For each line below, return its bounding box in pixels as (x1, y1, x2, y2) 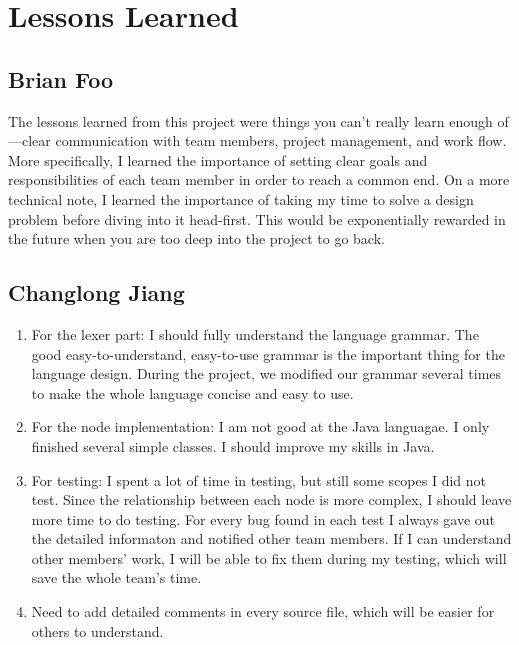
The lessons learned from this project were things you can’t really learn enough (8, 110, 493, 131)
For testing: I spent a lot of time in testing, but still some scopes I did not (31, 469, 486, 490)
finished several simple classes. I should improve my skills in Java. (31, 435, 435, 456)
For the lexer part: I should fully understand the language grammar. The (31, 323, 479, 344)
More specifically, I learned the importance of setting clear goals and (8, 149, 428, 170)
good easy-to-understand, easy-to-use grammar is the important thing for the (31, 343, 505, 364)
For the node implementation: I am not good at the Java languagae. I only (31, 416, 490, 437)
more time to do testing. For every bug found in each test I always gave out (31, 508, 496, 529)
